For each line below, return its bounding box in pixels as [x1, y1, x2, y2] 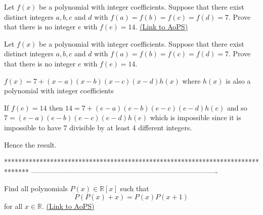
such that [120, 183, 149, 194]
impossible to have [4, 122, 61, 132]
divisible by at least [69, 122, 130, 132]
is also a [226, 75, 251, 86]
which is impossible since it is [150, 112, 241, 123]
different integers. [138, 122, 192, 132]
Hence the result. [4, 139, 57, 150]
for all [4, 200, 23, 211]
